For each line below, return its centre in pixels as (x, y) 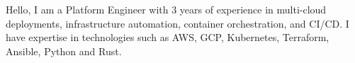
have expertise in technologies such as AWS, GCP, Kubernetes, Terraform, (168, 37)
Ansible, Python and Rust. (64, 51)
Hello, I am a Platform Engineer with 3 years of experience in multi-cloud (166, 9)
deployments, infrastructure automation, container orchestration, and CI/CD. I (177, 23)
